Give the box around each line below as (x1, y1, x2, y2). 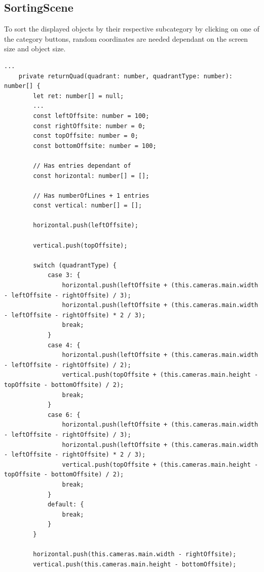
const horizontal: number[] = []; (33, 172, 149, 179)
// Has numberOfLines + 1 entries (33, 192, 149, 199)
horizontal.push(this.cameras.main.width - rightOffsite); (33, 551, 237, 558)
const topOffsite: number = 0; (33, 132, 138, 140)
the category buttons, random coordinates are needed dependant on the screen (4, 33, 248, 44)
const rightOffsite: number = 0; (33, 122, 146, 130)
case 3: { (47, 272, 81, 279)
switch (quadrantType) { (33, 261, 117, 269)
